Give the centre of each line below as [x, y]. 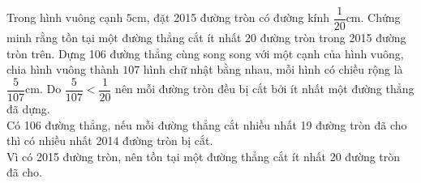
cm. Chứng [373, 17]
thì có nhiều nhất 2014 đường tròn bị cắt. [110, 140]
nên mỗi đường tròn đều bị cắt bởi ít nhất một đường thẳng [265, 89]
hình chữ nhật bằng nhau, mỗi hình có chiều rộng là [273, 69]
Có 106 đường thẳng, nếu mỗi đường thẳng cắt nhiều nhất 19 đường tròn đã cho [207, 124]
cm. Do [43, 89]
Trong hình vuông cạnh [65, 17]
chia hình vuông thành [63, 69]
